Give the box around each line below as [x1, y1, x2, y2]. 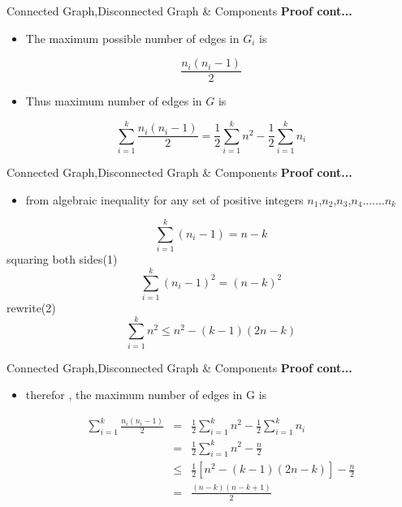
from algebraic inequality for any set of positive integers [25, 191, 304, 208]
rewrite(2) [6, 299, 56, 316]
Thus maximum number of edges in [25, 92, 202, 110]
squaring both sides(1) [6, 251, 118, 268]
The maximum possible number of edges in [25, 29, 240, 46]
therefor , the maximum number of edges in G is [25, 386, 267, 403]
